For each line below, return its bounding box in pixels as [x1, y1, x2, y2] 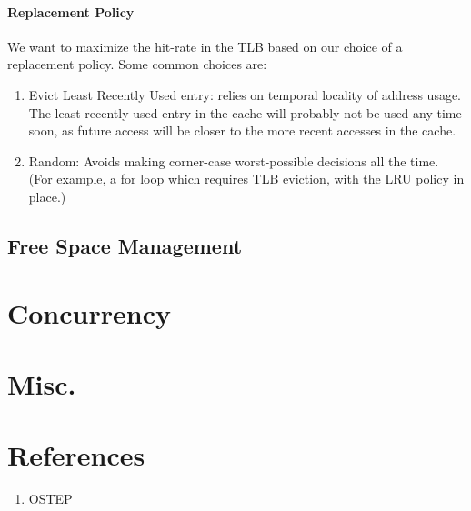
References [7, 436, 145, 474]
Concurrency [7, 294, 171, 331]
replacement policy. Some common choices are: [7, 55, 267, 74]
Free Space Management [7, 231, 243, 259]
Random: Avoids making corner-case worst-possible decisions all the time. [28, 151, 439, 170]
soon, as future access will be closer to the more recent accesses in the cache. [28, 121, 456, 140]
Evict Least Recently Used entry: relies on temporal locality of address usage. [28, 85, 462, 104]
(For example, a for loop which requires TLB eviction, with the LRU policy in [28, 169, 465, 188]
